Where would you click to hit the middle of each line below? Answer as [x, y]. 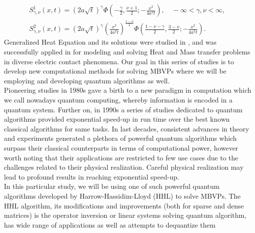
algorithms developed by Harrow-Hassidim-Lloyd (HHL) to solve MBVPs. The [122, 195]
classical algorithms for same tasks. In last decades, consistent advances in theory [127, 128]
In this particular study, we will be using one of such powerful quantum [112, 186]
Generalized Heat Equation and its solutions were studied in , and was [110, 42]
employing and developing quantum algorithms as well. [87, 80]
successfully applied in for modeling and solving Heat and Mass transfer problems [127, 52]
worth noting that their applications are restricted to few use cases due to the [121, 157]
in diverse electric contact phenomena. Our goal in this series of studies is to [119, 61]
